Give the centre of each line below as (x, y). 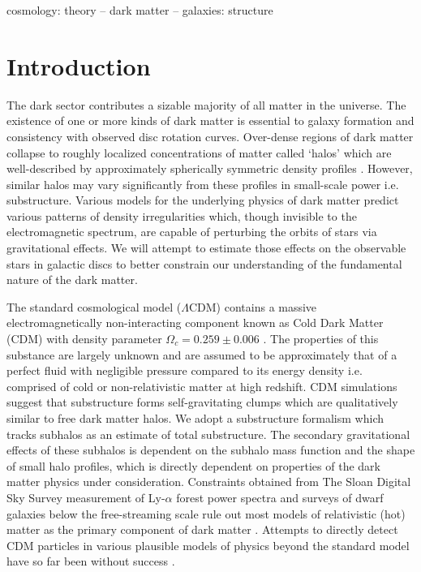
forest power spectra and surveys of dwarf (280, 497)
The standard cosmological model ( (94, 306)
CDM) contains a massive (253, 306)
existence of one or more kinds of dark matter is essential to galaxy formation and (210, 120)
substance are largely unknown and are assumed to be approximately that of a (202, 354)
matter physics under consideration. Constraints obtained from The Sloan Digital (209, 482)
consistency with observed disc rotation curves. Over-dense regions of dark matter (210, 136)
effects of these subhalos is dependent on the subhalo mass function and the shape (211, 450)
